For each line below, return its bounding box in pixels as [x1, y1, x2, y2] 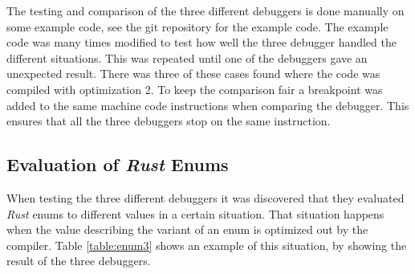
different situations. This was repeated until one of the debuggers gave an [6, 49, 368, 66]
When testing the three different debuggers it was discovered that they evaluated [6, 189, 405, 206]
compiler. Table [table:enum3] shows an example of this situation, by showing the [6, 236, 407, 253]
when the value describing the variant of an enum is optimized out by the [6, 221, 368, 238]
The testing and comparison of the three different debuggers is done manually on [6, 2, 405, 18]
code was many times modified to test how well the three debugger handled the [6, 34, 397, 51]
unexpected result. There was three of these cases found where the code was [6, 65, 380, 82]
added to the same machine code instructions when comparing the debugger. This [6, 96, 409, 113]
